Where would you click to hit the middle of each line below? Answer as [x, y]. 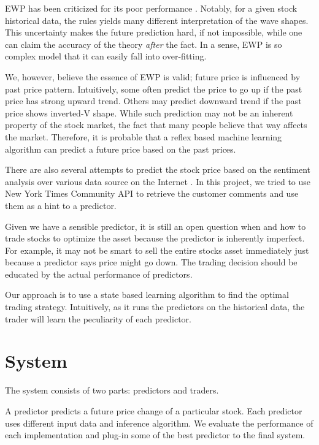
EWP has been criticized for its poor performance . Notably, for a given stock [151, 8]
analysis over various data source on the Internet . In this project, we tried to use [158, 181]
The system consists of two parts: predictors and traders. [112, 390]
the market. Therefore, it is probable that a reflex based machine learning [144, 136]
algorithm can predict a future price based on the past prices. [121, 149]
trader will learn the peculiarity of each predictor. [98, 318]
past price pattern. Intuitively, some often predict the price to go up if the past [154, 89]
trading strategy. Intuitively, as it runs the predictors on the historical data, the [155, 307]
